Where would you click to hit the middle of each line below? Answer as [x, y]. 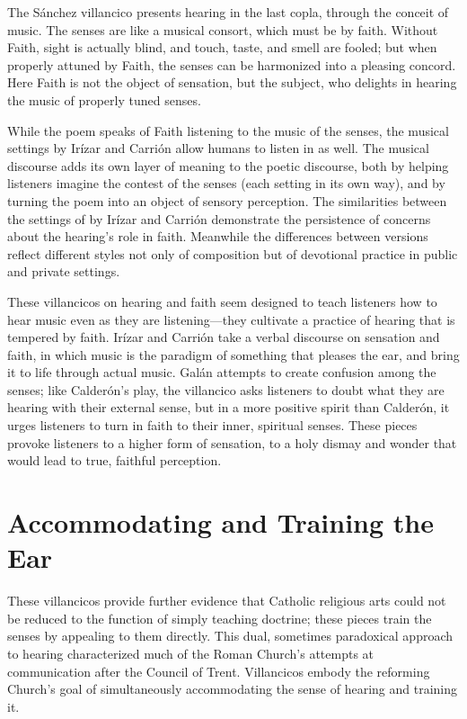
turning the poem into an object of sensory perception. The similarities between [227, 200]
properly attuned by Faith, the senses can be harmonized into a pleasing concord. [232, 64]
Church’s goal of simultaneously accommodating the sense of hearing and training [233, 689]
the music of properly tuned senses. [104, 99]
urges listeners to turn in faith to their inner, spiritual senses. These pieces [212, 425]
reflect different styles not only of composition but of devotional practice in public [233, 253]
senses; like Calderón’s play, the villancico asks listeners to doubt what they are [226, 389]
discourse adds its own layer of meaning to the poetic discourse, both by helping [228, 165]
